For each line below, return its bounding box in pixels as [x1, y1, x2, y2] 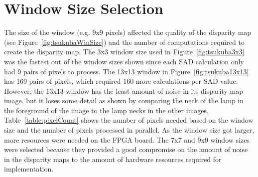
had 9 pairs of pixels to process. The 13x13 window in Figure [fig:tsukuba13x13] [4, 66, 249, 76]
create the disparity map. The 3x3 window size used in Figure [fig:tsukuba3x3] [4, 46, 245, 57]
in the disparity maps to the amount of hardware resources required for [4, 154, 222, 164]
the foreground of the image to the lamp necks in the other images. [4, 105, 209, 115]
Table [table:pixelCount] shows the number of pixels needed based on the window [4, 115, 254, 125]
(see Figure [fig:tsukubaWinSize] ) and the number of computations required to [4, 36, 245, 47]
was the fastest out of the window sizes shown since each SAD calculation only [4, 56, 244, 66]
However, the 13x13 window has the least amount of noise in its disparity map [4, 85, 243, 96]
